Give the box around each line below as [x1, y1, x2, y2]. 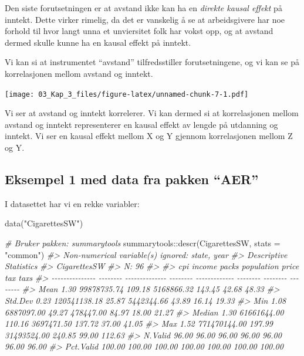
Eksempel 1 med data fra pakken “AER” [5, 169, 259, 188]
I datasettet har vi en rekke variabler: [5, 197, 140, 209]
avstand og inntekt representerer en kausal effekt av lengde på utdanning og [5, 118, 278, 130]
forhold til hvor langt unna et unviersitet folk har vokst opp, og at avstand [5, 25, 273, 37]
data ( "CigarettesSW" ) [5, 217, 83, 229]
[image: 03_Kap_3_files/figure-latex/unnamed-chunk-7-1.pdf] [5, 90, 249, 99]
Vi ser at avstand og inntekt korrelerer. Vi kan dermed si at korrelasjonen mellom [5, 107, 299, 119]
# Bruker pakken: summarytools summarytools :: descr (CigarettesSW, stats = [5, 236, 281, 249]
